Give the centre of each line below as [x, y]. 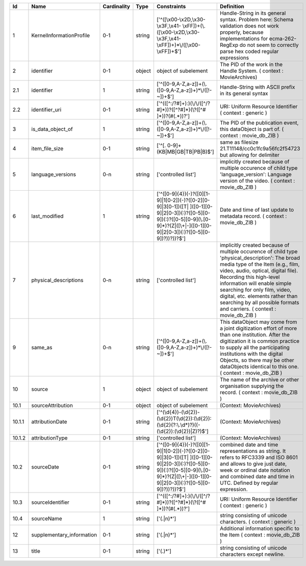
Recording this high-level [250, 277]
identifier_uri [46, 110]
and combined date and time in [257, 477]
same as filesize [239, 142]
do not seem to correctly [269, 45]
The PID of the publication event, [259, 123]
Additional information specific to [259, 529]
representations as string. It [253, 451]
